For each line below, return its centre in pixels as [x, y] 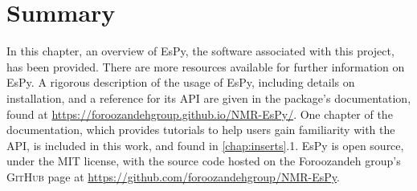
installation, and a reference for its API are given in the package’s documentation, [209, 98]
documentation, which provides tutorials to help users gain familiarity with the [201, 130]
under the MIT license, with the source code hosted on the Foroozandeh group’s [204, 161]
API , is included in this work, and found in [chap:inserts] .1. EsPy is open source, [205, 145]
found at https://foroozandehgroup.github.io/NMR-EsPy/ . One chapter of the [200, 114]
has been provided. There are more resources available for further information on [206, 66]
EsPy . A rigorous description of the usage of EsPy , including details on [181, 82]
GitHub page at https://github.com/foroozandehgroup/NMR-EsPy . [173, 176]
